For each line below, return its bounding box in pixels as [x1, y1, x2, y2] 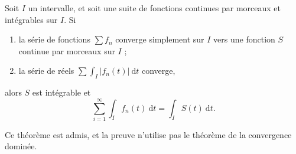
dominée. [5, 140, 37, 152]
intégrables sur [5, 13, 58, 25]
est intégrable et [32, 86, 91, 99]
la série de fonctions [18, 33, 90, 45]
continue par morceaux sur [18, 44, 115, 57]
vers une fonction [213, 33, 275, 45]
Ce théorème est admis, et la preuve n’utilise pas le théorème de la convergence [5, 128, 292, 140]
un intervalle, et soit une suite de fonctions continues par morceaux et [28, 2, 281, 14]
